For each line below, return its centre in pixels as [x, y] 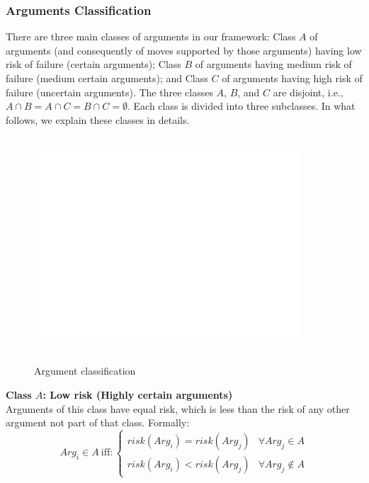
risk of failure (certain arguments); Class [93, 64]
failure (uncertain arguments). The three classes [109, 92]
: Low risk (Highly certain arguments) [138, 394]
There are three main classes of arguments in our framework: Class [151, 36]
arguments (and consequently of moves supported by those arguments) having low [184, 50]
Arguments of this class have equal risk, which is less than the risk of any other [178, 408]
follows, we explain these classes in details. [98, 119]
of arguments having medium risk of [273, 64]
